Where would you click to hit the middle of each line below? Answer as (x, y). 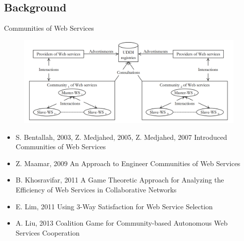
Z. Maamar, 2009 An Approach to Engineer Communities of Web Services (128, 163)
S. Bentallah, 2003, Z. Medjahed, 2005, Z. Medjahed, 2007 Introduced (121, 137)
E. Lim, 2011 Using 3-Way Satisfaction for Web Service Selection (114, 206)
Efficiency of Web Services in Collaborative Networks (96, 190)
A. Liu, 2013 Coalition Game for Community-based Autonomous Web (122, 223)
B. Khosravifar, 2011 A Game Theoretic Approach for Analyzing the (120, 180)
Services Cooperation (48, 232)
